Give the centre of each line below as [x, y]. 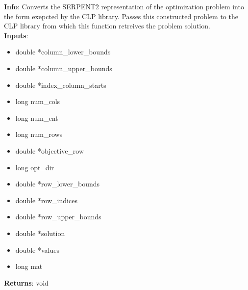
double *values [37, 250]
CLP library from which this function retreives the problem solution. [107, 26]
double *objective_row [50, 150]
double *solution [40, 233]
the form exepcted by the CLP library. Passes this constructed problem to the [121, 16]
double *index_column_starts [61, 85]
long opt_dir [35, 167]
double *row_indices [46, 200]
